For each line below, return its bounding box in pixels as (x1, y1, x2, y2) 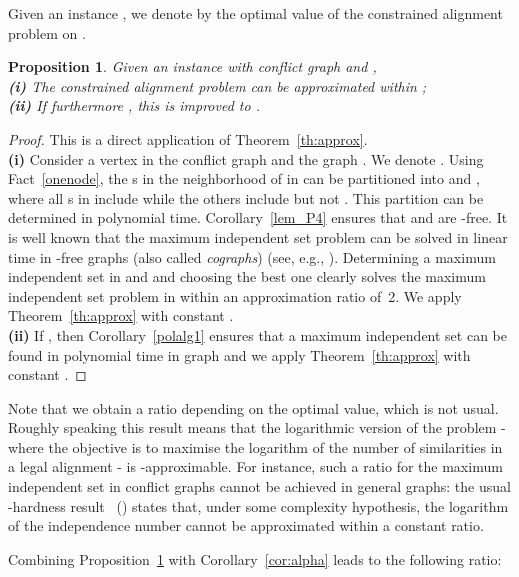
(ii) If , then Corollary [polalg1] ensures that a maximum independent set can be (8, 324, 507, 345)
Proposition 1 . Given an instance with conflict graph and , (8, 56, 377, 77)
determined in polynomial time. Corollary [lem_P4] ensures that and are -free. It (8, 207, 508, 228)
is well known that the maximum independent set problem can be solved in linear (8, 226, 508, 247)
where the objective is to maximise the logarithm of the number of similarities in (8, 436, 503, 457)
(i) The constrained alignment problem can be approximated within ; (8, 75, 427, 96)
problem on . (8, 22, 86, 43)
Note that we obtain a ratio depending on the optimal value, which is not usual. (8, 397, 499, 418)
